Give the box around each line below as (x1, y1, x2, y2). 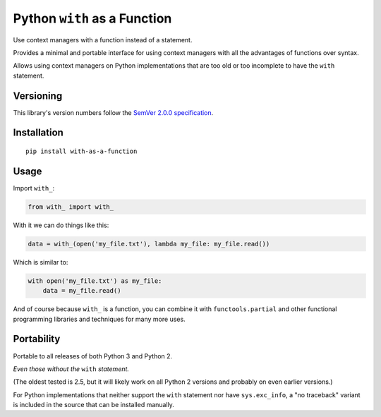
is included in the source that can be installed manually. (13, 401, 174, 409)
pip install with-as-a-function (25, 147, 138, 155)
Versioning (13, 90, 63, 102)
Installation (13, 127, 64, 139)
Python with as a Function (13, 11, 172, 26)
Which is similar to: (13, 258, 68, 266)
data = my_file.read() (42, 286, 121, 295)
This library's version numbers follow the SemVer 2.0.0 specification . (13, 108, 214, 116)
